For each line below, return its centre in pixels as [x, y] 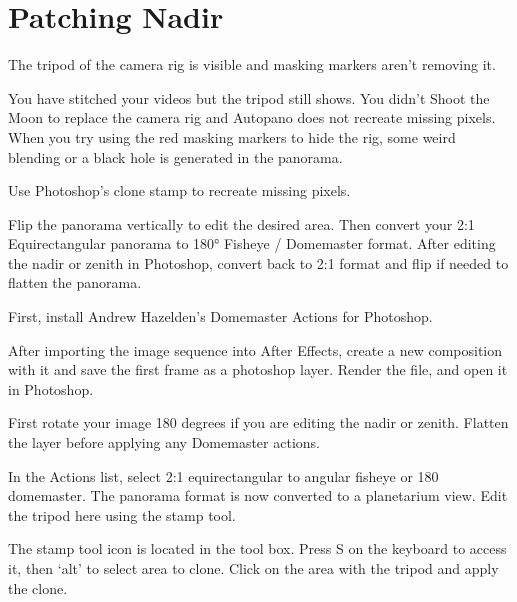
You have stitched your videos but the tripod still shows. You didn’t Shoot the [249, 97]
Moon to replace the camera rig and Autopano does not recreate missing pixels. [252, 117]
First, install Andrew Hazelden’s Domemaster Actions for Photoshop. [220, 316]
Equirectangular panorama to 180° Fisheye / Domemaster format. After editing [252, 243]
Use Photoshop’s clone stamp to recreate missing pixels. [179, 190]
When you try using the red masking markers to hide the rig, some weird [232, 136]
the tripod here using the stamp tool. [122, 514]
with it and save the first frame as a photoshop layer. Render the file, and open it [258, 369]
